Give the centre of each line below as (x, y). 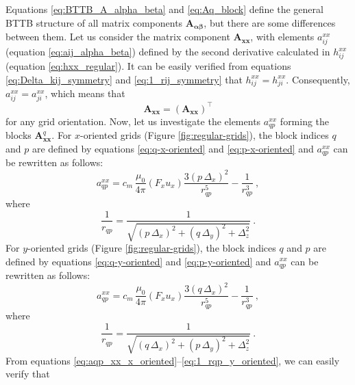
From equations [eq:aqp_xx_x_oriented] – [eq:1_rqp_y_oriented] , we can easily (173, 360)
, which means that (85, 93)
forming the (305, 121)
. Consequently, (318, 79)
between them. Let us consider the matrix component (118, 37)
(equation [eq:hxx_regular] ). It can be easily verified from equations (148, 65)
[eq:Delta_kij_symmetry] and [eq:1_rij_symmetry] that (124, 79)
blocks (19, 135)
